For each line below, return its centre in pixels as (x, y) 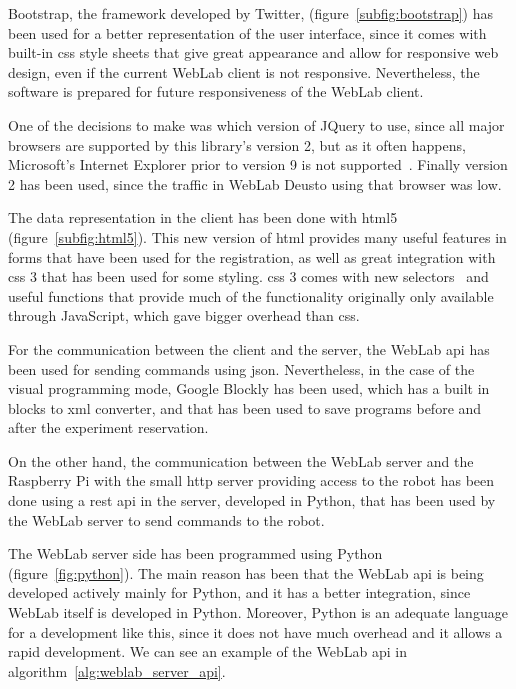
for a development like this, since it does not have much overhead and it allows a (255, 631)
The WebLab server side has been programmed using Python (195, 553)
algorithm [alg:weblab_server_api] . (117, 670)
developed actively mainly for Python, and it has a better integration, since (239, 592)
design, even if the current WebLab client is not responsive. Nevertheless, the (244, 71)
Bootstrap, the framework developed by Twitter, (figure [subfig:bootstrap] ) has (250, 13)
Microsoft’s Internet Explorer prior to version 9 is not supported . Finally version (258, 164)
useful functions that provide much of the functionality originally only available (251, 295)
